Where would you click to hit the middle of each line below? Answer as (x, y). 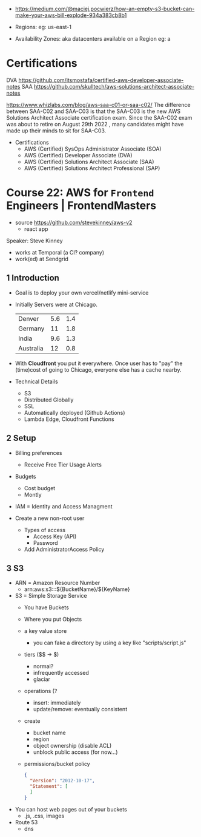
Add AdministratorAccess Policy (64, 549)
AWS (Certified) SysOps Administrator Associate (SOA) (93, 149)
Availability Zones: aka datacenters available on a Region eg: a (93, 39)
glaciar (41, 679)
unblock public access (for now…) (75, 752)
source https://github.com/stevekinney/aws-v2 (74, 222)
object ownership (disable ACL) (72, 746)
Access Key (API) (55, 536)
